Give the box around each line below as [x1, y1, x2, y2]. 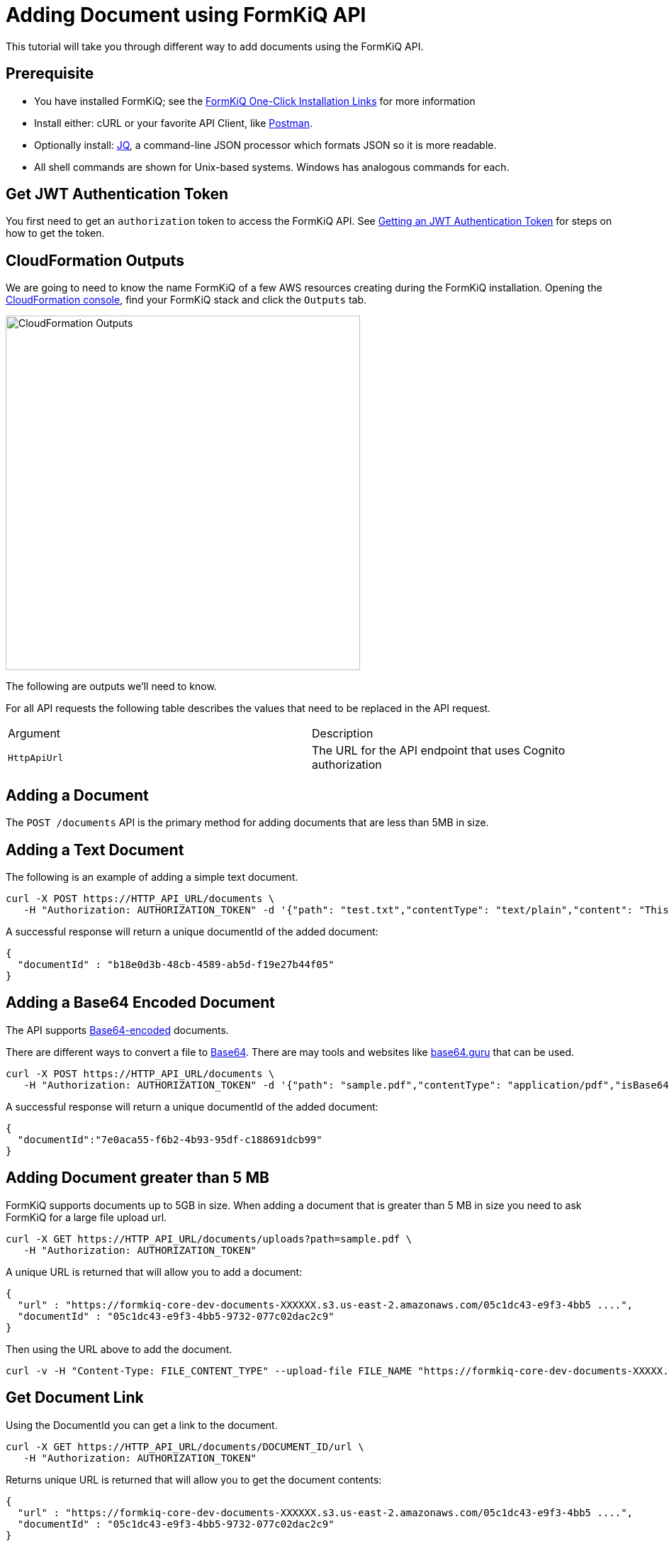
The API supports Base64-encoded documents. [6, 1023, 229, 1036]
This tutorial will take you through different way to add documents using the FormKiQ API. [6, 40, 424, 52]
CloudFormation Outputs [6, 251, 184, 269]
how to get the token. [6, 227, 105, 240]
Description [312, 726, 373, 741]
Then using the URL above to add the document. [6, 1342, 232, 1355]
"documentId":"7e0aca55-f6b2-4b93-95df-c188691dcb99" [17, 1133, 322, 1145]
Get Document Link [6, 1389, 144, 1407]
